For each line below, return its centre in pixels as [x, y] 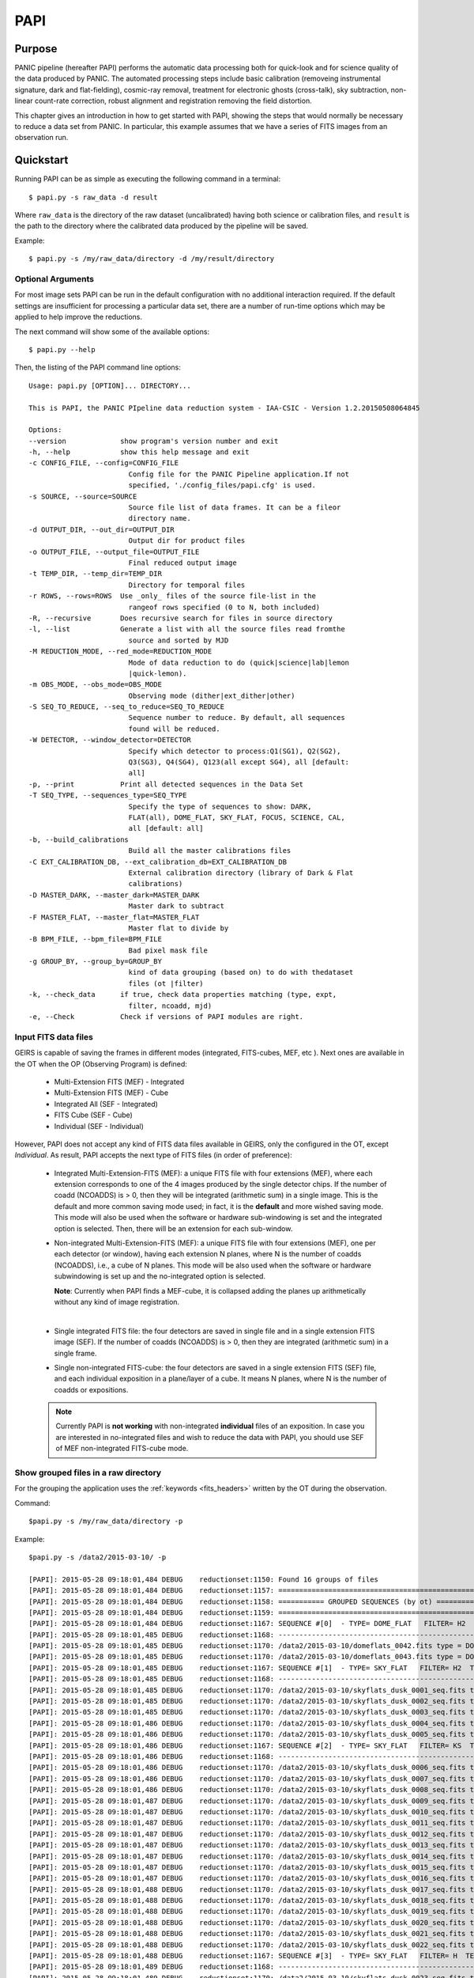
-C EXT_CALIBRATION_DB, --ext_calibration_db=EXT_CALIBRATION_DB [158, 862]
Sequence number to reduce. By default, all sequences [237, 718]
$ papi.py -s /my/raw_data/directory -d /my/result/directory [152, 259]
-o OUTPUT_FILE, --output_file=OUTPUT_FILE [114, 551]
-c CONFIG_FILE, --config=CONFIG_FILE [104, 463]
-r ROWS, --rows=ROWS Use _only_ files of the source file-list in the [172, 596]
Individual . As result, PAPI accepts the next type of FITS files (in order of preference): [153, 1155]
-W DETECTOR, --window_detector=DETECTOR [110, 740]
